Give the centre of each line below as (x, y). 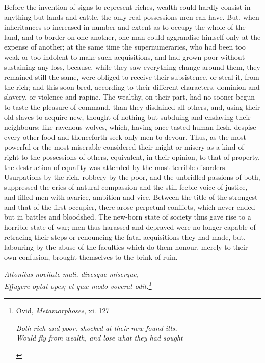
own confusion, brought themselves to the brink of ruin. (91, 257)
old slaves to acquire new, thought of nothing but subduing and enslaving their (127, 117)
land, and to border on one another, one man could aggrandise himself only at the (132, 37)
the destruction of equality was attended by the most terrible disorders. (116, 167)
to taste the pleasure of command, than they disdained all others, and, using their (132, 106)
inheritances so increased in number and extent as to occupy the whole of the (125, 27)
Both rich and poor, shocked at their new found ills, (97, 328)
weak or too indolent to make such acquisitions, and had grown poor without (125, 56)
